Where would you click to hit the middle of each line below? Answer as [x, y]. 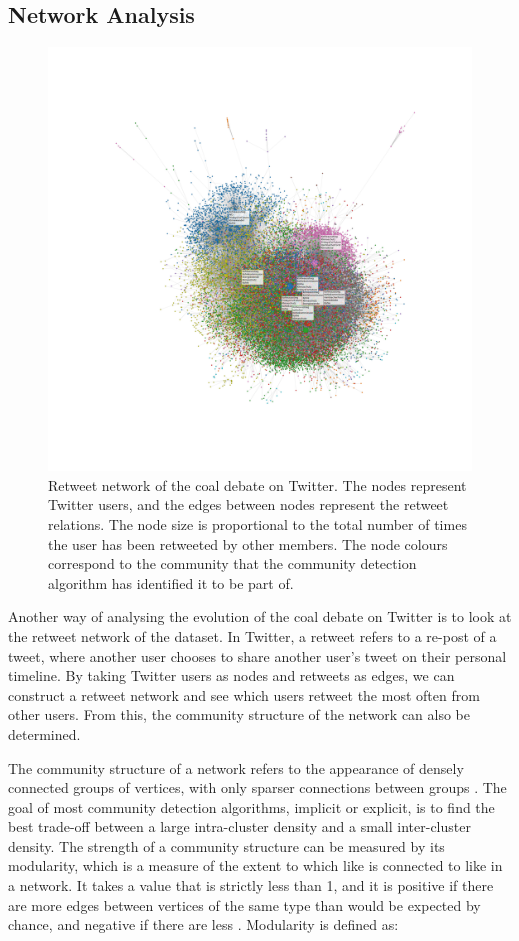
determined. [44, 733]
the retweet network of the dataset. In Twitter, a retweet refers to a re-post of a [252, 635]
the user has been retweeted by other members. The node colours [248, 543]
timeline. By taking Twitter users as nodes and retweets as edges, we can [231, 675]
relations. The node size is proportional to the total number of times [257, 523]
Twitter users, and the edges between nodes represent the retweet [248, 504]
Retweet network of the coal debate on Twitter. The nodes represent [257, 484]
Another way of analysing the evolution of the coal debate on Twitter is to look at [260, 616]
